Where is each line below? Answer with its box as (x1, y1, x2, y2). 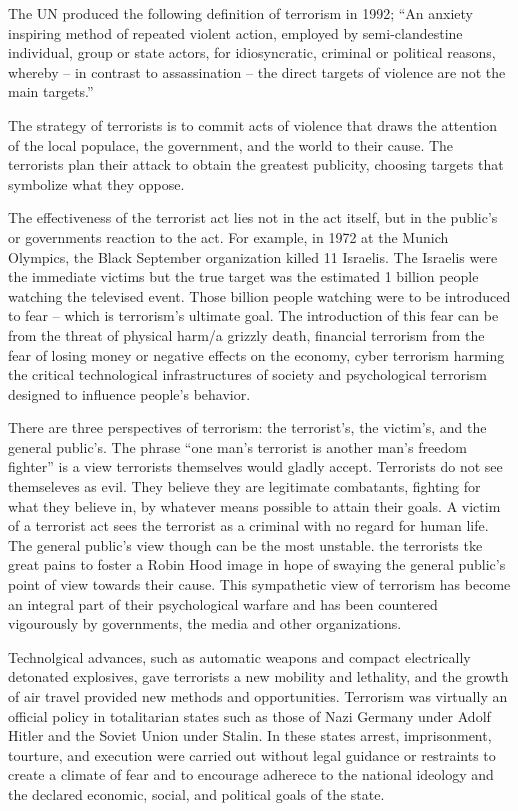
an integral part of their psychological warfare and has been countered (8, 593, 438, 614)
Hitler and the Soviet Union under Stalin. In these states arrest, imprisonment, (8, 725, 492, 746)
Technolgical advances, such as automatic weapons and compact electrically (8, 646, 471, 667)
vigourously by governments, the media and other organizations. (8, 613, 402, 634)
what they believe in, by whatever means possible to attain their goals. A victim (8, 495, 501, 516)
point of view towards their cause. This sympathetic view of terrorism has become (8, 574, 511, 595)
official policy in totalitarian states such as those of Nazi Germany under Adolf (8, 705, 491, 726)
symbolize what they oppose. (8, 173, 185, 194)
